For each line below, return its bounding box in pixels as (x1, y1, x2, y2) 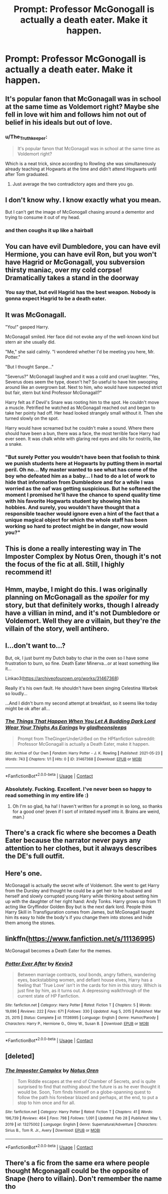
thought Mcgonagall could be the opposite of (5, 1167, 149, 1175)
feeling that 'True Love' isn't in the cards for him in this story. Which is (17, 982, 161, 988)
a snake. (5, 441, 22, 447)
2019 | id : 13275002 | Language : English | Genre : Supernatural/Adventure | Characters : (5, 1122, 157, 1127)
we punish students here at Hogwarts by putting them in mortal (5, 460, 162, 467)
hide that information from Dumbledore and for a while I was (5, 478, 154, 485)
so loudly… (5, 690, 27, 696)
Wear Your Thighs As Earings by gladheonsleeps (5, 724, 127, 731)
